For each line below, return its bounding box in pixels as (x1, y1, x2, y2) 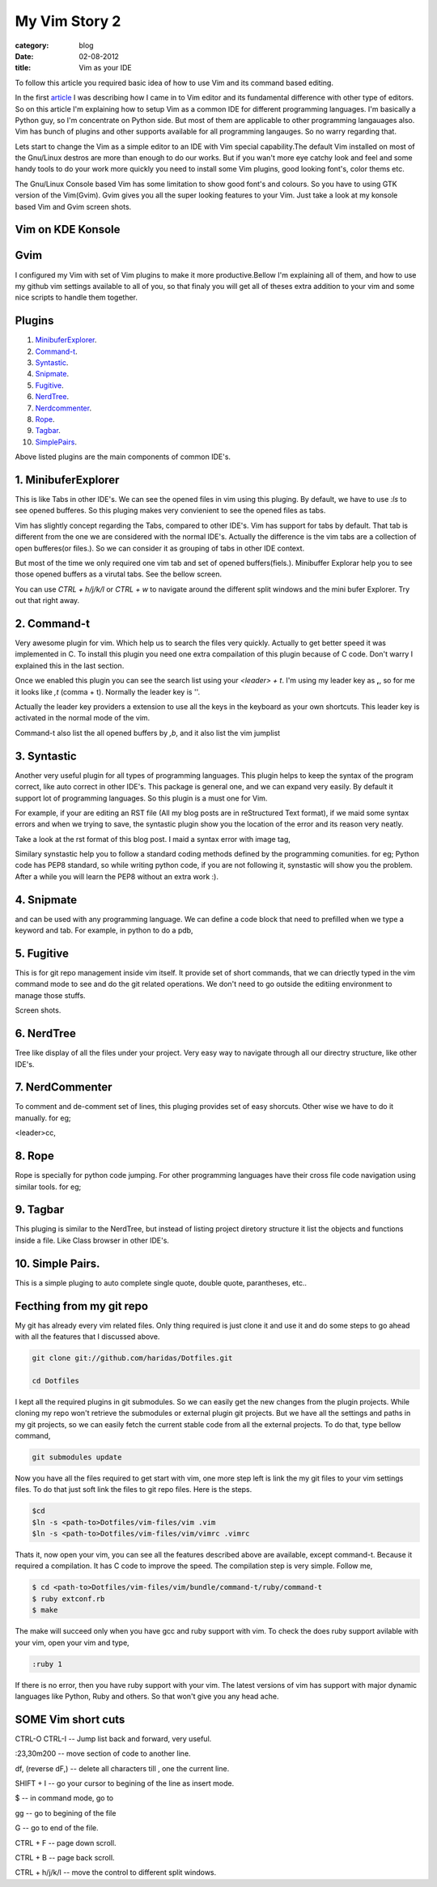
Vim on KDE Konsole (15, 223, 121, 236)
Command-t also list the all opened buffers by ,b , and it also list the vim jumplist (15, 728, 281, 737)
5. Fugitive (15, 946, 69, 960)
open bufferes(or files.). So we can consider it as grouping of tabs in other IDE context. (15, 543, 305, 553)
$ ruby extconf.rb (32, 1594, 105, 1603)
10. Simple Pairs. (15, 1256, 100, 1270)
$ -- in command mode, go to (15, 1793, 114, 1803)
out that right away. (15, 596, 80, 606)
